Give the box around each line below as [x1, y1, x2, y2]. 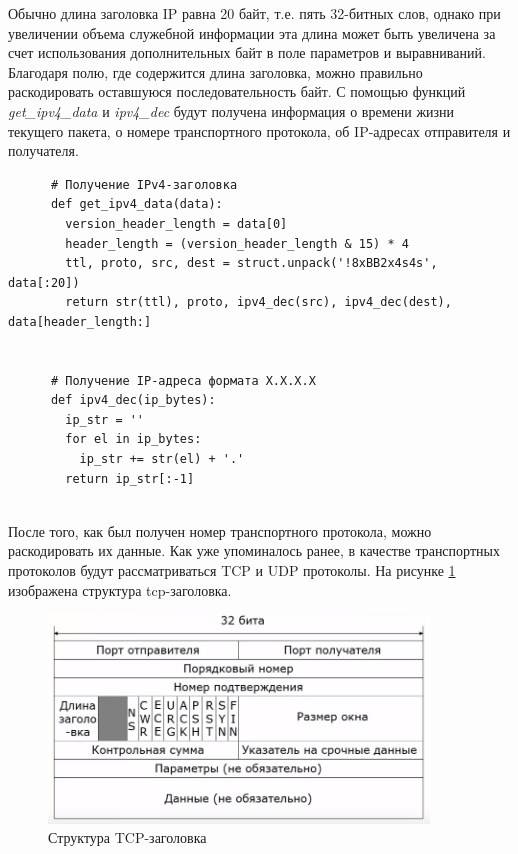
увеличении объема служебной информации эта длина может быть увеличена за [8, 22, 496, 43]
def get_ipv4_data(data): [50, 197, 223, 212]
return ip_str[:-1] [65, 471, 195, 486]
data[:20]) [8, 275, 80, 290]
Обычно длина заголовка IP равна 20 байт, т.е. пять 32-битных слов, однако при [8, 3, 501, 23]
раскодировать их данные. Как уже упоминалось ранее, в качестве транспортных [8, 540, 500, 561]
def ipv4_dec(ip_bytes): [50, 393, 216, 408]
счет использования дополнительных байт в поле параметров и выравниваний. [8, 42, 486, 63]
